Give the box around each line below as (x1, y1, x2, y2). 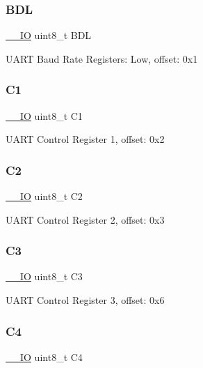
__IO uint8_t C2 (6, 189, 83, 204)
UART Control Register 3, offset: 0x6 (6, 293, 165, 307)
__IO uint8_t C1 (6, 108, 83, 123)
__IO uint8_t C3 (6, 269, 83, 284)
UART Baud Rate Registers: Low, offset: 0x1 (6, 51, 198, 66)
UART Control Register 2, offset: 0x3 (6, 212, 165, 227)
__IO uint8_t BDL (6, 28, 92, 43)
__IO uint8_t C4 (6, 349, 83, 364)
